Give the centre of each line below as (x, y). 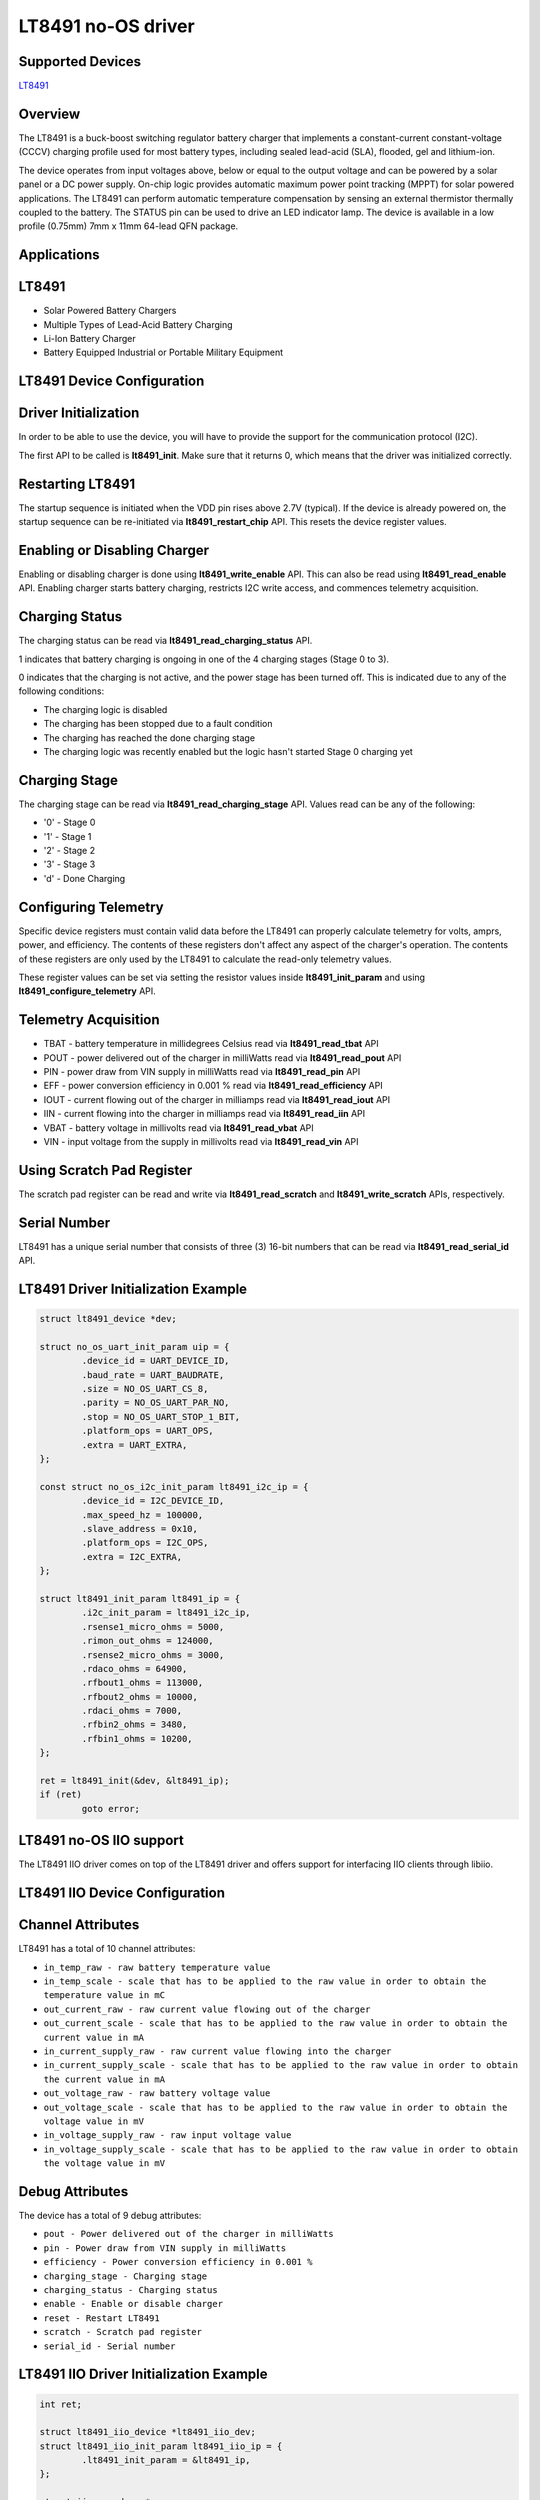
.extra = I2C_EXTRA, (132, 1556)
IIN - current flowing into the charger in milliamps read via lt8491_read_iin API (204, 1114)
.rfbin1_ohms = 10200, (137, 1738)
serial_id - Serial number (109, 2346)
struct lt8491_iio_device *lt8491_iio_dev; (148, 2432)
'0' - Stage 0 (69, 822)
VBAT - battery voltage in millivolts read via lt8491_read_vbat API (178, 1127)
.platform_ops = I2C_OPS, (145, 1543)
